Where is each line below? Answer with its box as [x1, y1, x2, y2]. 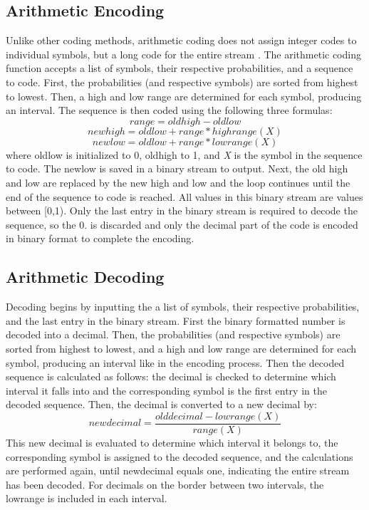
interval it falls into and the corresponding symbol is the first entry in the [6, 382, 327, 397]
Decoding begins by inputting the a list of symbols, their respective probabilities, [6, 299, 360, 314]
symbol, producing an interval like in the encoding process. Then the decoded [6, 355, 345, 370]
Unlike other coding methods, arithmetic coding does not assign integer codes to [6, 33, 357, 48]
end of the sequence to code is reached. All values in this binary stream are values [6, 189, 363, 204]
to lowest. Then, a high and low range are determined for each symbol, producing [6, 88, 362, 103]
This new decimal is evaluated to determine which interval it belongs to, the [6, 434, 338, 449]
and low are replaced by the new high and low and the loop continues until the [6, 175, 350, 189]
